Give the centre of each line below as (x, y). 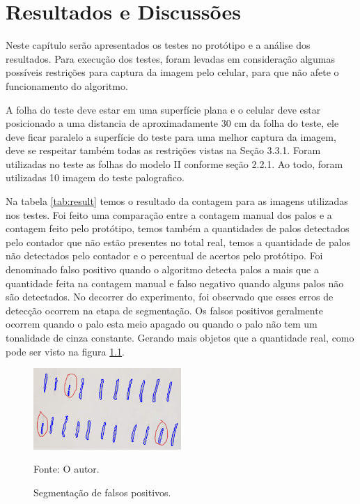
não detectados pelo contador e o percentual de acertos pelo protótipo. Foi (164, 255)
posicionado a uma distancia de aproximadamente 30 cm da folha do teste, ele (172, 123)
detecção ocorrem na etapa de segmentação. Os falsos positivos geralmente (164, 310)
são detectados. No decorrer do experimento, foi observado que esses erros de (170, 297)
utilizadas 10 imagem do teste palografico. (95, 177)
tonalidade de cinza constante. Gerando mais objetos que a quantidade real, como (180, 337)
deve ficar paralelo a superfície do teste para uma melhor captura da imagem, (171, 136)
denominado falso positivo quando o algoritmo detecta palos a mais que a (162, 269)
